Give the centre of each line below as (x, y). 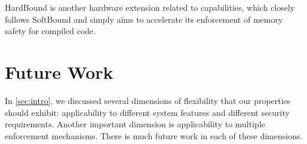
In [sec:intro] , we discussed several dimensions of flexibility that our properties (148, 100)
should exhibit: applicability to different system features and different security (147, 112)
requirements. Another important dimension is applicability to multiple (135, 124)
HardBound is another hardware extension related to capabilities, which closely (150, 7)
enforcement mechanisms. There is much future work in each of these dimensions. (154, 135)
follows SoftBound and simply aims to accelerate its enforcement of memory (144, 19)
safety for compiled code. (50, 31)
